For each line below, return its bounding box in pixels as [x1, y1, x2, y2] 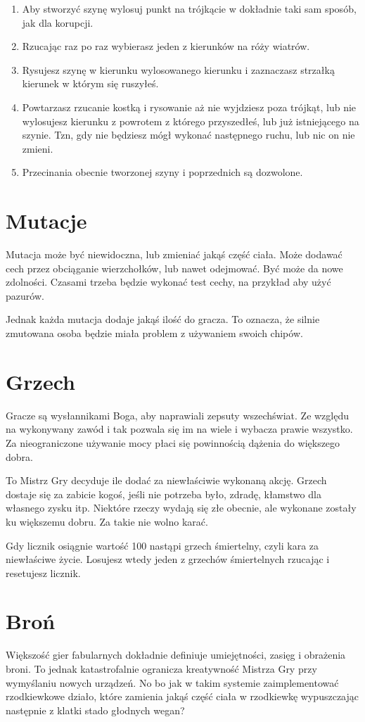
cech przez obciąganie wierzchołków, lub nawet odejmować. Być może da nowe [6, 260, 343, 275]
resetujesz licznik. [6, 565, 81, 580]
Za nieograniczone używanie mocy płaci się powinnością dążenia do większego [6, 435, 340, 450]
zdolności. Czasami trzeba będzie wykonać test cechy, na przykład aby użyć [6, 274, 331, 289]
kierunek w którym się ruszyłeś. [22, 76, 159, 91]
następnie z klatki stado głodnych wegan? [6, 702, 185, 717]
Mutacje [6, 206, 87, 235]
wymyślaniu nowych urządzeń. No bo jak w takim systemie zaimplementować [6, 675, 339, 690]
